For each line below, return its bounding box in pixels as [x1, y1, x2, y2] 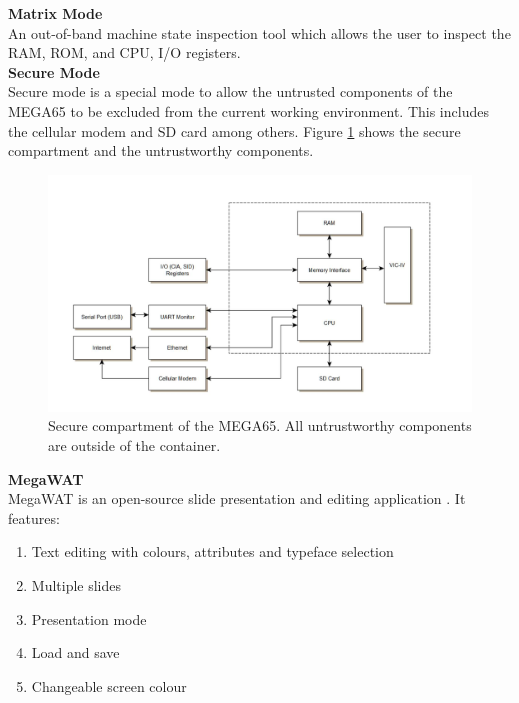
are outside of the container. [48, 435, 221, 455]
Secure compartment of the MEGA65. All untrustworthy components [48, 415, 472, 436]
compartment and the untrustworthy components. [8, 140, 314, 161]
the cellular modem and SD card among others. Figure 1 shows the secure [8, 120, 461, 141]
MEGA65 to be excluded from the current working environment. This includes [8, 100, 489, 121]
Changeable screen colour [31, 675, 187, 696]
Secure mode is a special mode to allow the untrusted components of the [8, 81, 453, 102]
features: [8, 507, 60, 528]
